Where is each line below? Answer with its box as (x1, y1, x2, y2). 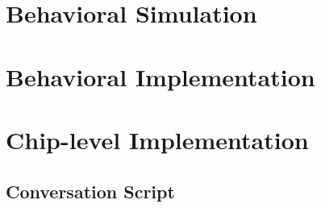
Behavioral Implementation (6, 60, 315, 93)
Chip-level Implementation (6, 123, 309, 156)
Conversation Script (6, 178, 175, 203)
